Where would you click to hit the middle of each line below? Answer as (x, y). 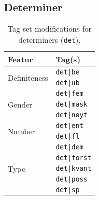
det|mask (71, 104)
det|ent (70, 126)
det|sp (68, 190)
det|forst (74, 158)
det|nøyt (71, 115)
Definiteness (28, 77)
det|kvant (74, 169)
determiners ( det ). (49, 40)
